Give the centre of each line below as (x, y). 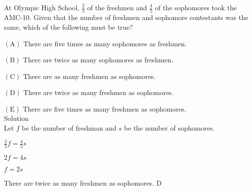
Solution (16, 118)
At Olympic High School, (42, 7)
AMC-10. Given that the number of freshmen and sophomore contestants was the (126, 17)
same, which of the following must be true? (69, 27)
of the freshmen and (117, 7)
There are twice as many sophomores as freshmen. (98, 60)
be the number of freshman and (69, 128)
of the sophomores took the (196, 7)
